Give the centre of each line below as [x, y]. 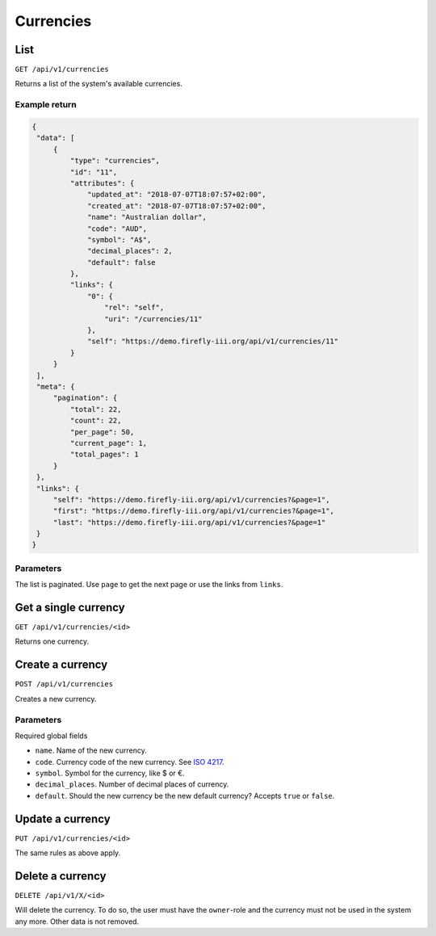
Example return [46, 105]
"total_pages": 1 [104, 455]
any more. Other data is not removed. [77, 921]
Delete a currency [61, 876]
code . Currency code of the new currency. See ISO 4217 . [130, 762]
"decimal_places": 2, [130, 251]
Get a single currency [70, 607]
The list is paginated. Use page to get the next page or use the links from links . [149, 585]
